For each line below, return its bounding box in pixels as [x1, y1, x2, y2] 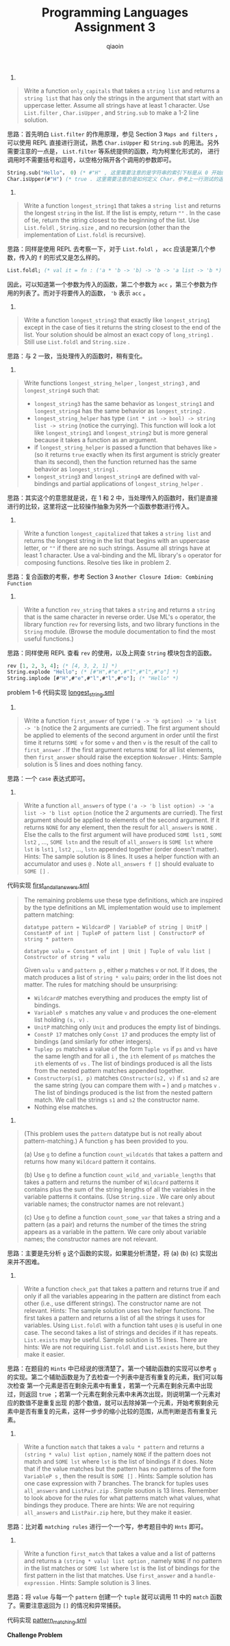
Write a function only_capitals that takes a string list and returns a [23, 86, 220, 95]
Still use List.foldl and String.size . [23, 337, 130, 346]
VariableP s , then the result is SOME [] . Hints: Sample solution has [23, 1472, 214, 1480]
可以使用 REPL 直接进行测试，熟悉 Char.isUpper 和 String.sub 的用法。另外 [7, 138, 220, 147]
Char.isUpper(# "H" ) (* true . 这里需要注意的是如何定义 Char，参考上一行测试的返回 [7, 176, 229, 182]
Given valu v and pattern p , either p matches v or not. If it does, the [23, 965, 218, 974]
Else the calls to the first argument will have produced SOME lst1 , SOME [23, 830, 222, 838]
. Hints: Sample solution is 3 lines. [56, 1578, 152, 1586]
